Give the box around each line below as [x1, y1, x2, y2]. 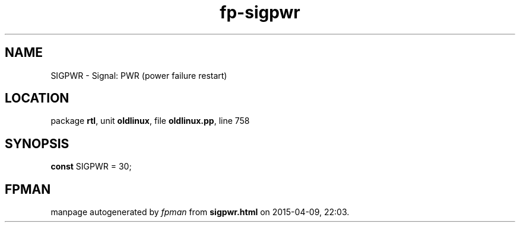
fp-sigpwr [220, 2, 300, 23]
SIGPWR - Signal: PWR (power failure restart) [50, 70, 227, 81]
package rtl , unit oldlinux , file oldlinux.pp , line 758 [50, 116, 250, 126]
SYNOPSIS [5, 136, 69, 151]
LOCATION [5, 91, 69, 106]
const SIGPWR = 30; [50, 161, 132, 172]
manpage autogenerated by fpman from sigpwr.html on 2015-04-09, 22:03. [50, 207, 350, 218]
